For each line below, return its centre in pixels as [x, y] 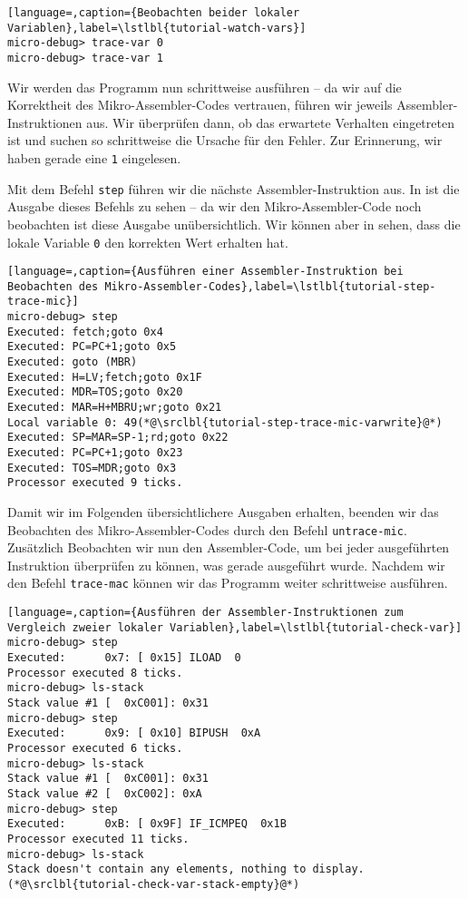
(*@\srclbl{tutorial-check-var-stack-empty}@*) [154, 884]
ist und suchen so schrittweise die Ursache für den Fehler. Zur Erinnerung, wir [225, 140]
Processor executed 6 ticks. [95, 748]
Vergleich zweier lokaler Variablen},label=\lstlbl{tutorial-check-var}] [235, 627]
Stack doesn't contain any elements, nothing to [157, 869]
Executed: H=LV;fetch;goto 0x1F [105, 377]
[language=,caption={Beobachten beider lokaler [154, 13]
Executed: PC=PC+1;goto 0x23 [95, 453]
